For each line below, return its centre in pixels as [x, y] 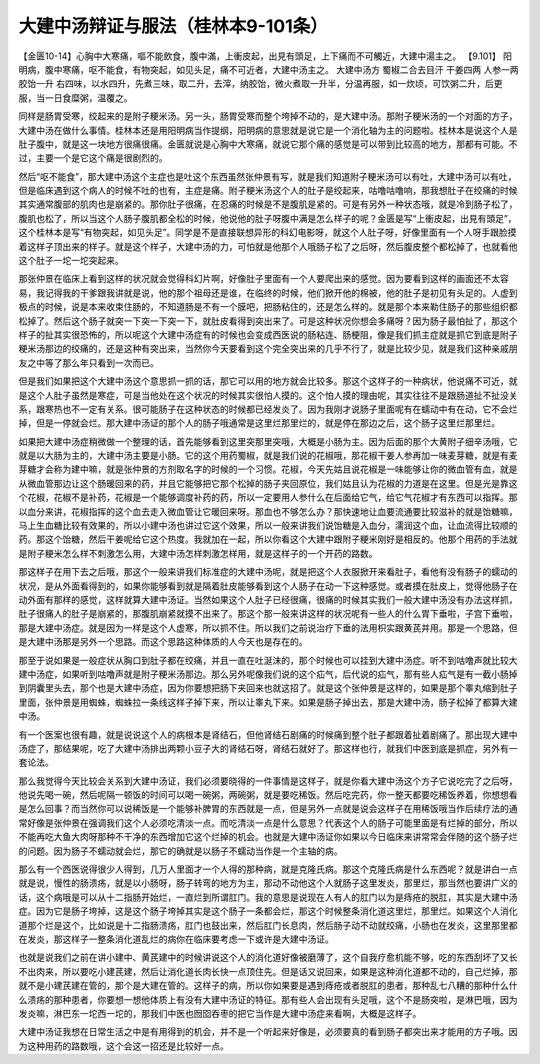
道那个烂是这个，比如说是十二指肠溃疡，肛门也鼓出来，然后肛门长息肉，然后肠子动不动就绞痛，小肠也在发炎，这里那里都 [268, 925]
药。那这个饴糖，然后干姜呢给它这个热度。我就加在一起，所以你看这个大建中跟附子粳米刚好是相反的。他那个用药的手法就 [268, 539]
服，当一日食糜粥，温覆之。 [75, 97]
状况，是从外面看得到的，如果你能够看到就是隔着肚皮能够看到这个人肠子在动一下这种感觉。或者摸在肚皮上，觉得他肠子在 [268, 586]
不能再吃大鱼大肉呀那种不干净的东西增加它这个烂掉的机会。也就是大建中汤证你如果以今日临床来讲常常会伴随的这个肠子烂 [268, 837]
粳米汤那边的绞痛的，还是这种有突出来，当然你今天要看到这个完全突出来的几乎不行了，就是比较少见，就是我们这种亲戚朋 [268, 349]
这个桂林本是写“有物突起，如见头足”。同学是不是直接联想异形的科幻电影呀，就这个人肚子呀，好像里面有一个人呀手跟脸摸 [267, 232]
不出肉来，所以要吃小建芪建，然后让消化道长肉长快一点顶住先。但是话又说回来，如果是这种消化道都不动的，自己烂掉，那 [268, 971]
